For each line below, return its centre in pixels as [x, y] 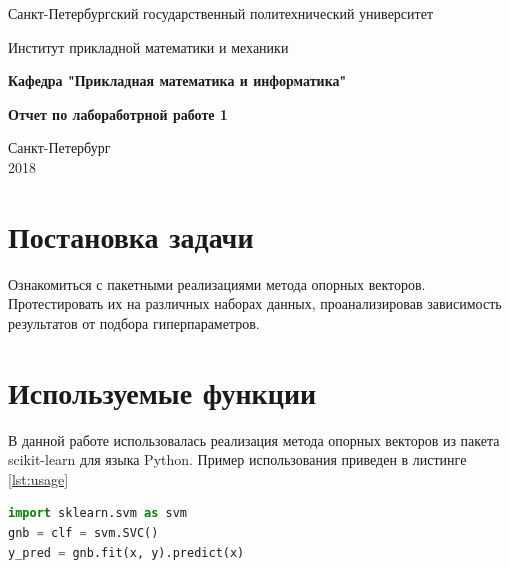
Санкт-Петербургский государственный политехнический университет [221, 13]
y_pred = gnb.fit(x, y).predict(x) [126, 552]
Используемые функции [162, 391]
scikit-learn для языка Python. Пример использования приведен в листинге [237, 459]
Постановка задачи [131, 235]
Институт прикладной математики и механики [148, 46]
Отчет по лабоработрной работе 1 [118, 113]
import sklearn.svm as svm [97, 513]
